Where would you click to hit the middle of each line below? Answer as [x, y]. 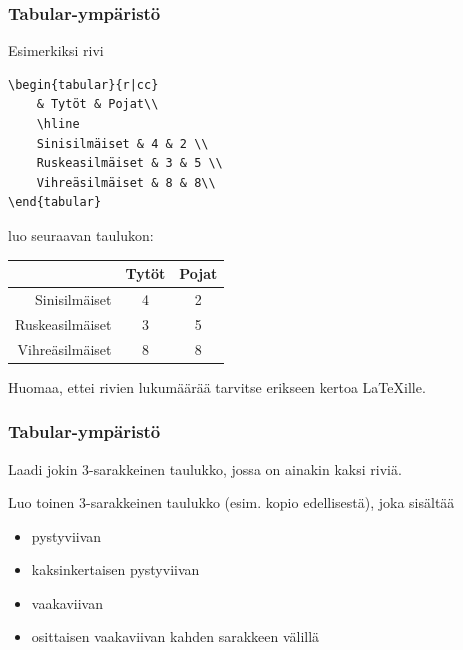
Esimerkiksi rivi [56, 50]
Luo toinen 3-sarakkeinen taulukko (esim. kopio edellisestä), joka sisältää [231, 502]
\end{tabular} [55, 202]
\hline [58, 124]
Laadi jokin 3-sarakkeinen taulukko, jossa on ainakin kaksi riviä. [205, 468]
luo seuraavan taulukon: [81, 234]
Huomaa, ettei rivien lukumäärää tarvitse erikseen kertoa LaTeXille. [217, 386]
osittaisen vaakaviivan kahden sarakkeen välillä [175, 636]
